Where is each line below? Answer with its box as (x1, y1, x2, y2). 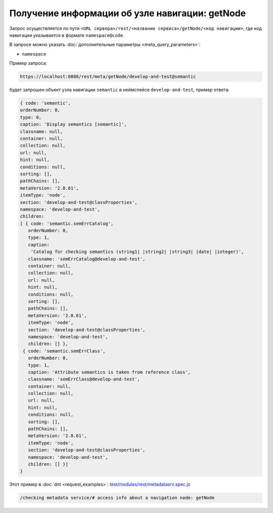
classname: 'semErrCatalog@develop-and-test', (28, 256, 146, 262)
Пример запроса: (9, 60, 48, 66)
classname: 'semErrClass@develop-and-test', (28, 376, 140, 382)
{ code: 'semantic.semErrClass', (23, 348, 106, 354)
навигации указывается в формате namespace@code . (9, 32, 125, 38)
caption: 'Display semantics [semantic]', (20, 121, 127, 127)
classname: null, (20, 129, 63, 134)
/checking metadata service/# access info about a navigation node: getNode (20, 495, 215, 501)
